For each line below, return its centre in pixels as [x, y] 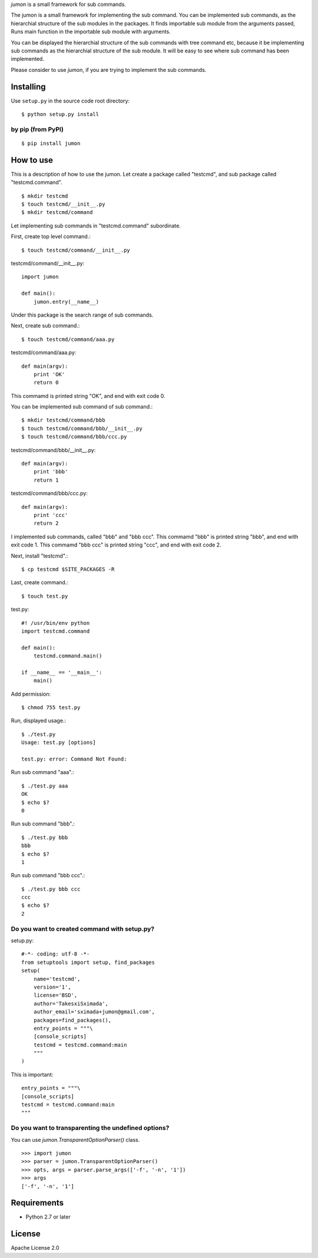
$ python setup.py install [60, 114]
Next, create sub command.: [45, 326]
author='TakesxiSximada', [71, 1003]
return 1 [46, 480]
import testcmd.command [56, 631]
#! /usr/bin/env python [56, 623]
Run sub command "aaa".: [42, 772]
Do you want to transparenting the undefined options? [90, 1128]
